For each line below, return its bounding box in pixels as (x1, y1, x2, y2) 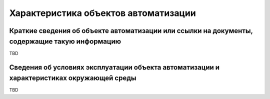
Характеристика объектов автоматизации (9, 7, 196, 18)
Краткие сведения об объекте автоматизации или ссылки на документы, (9, 26, 253, 35)
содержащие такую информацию (9, 37, 121, 45)
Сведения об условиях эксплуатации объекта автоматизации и (9, 63, 220, 72)
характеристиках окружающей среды (9, 74, 136, 82)
